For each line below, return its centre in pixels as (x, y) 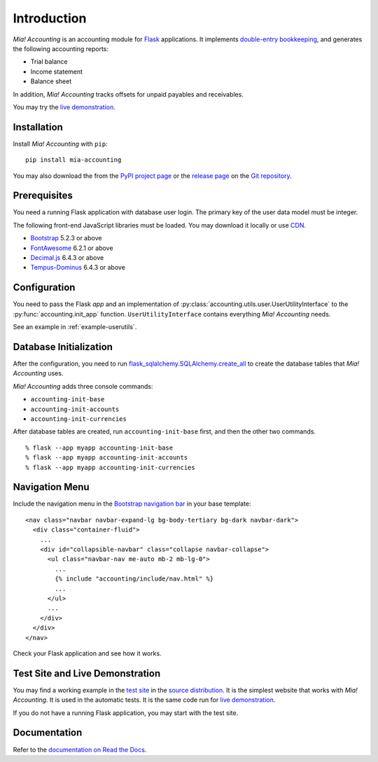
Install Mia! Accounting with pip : (60, 144)
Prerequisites (43, 196)
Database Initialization (63, 347)
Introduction (50, 18)
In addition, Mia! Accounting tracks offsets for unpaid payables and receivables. (128, 94)
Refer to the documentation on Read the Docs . (80, 749)
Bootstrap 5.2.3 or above (66, 238)
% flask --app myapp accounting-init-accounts (107, 458)
